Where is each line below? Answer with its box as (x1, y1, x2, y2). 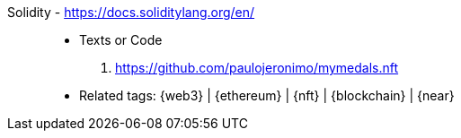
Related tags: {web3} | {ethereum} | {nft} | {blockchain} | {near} (79, 88, 455, 103)
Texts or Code (79, 32, 163, 47)
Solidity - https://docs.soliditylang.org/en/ (7, 4, 255, 20)
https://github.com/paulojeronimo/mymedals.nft (115, 60, 399, 75)
